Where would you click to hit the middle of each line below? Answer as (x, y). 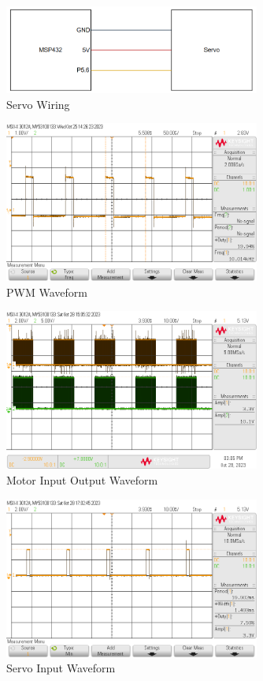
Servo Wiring (38, 104)
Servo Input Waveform (61, 668)
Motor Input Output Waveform (82, 479)
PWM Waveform (47, 292)
